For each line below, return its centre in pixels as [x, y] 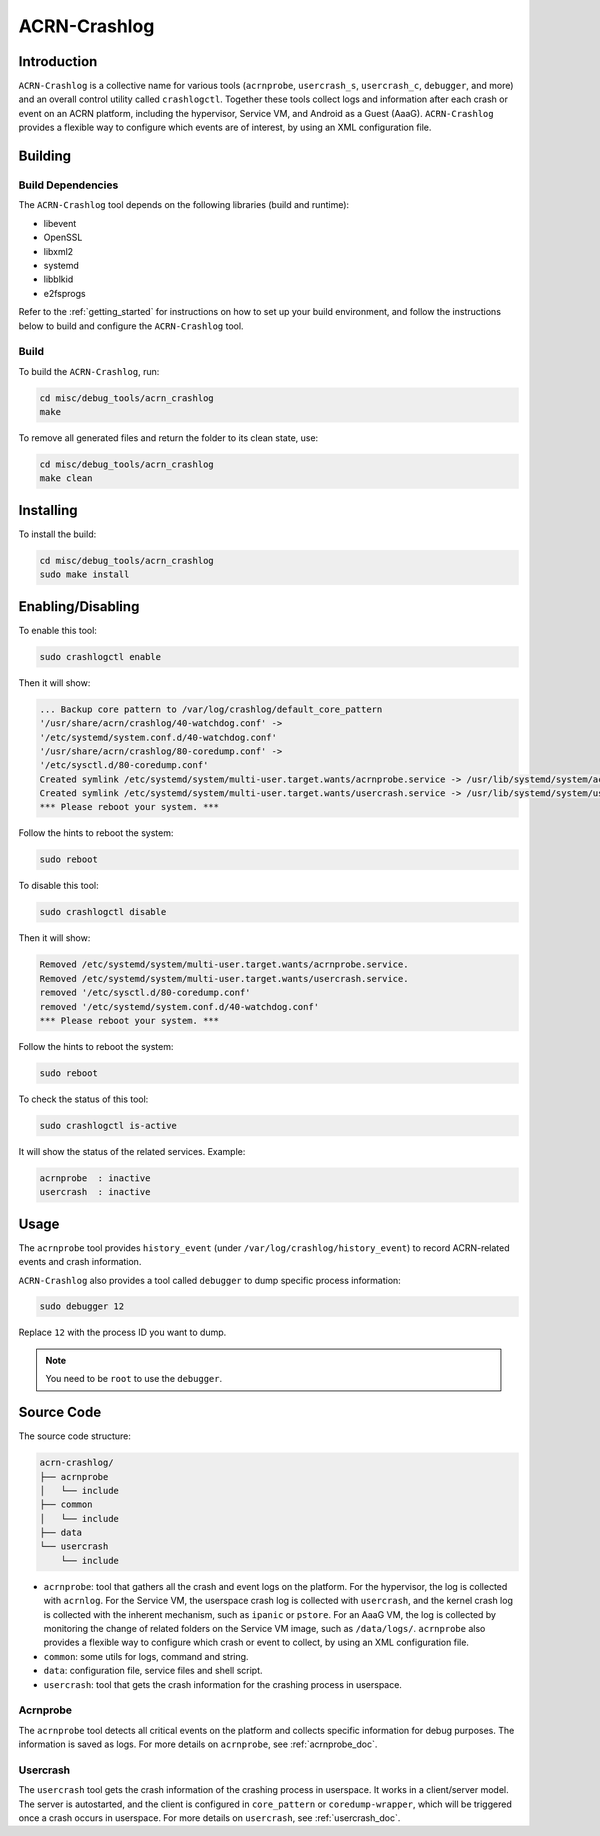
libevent [60, 223]
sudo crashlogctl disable [103, 912]
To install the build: [57, 534]
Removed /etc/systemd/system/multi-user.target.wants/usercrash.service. [224, 978]
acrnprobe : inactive [95, 1178]
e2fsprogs [64, 293]
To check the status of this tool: [83, 1099]
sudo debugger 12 [82, 1306]
